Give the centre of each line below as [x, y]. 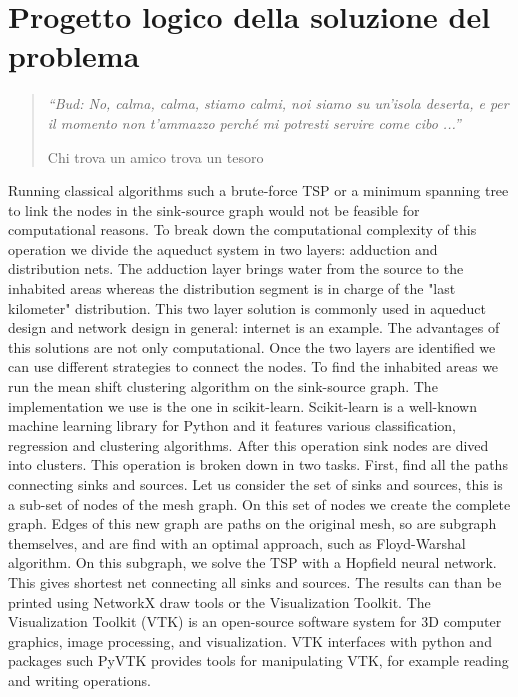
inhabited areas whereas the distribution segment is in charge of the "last [232, 288]
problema [74, 55]
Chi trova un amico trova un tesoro [155, 156]
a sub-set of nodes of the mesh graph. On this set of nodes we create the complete [259, 503]
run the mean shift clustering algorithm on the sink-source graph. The [223, 386]
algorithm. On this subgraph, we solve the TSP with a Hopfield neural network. [252, 562]
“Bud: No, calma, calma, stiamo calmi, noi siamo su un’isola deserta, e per [278, 103]
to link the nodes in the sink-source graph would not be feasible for [214, 209]
